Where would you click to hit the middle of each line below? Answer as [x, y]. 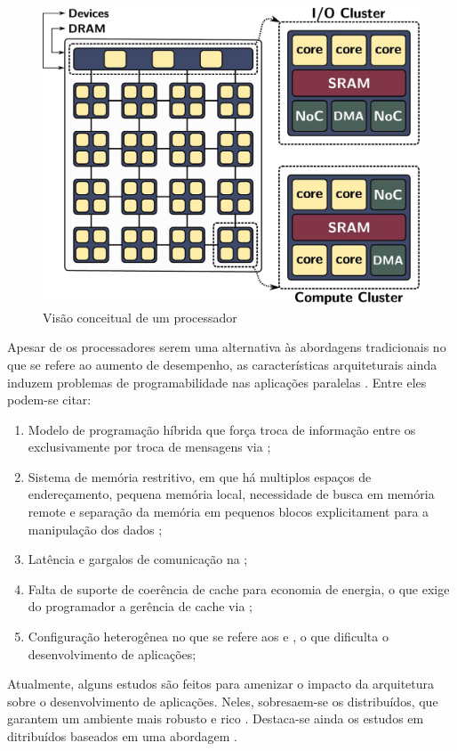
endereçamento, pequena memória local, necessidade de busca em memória [231, 494]
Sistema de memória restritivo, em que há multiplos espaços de [200, 476]
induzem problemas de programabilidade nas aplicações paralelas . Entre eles [217, 382]
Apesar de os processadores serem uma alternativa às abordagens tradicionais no [227, 347]
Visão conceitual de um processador [140, 317]
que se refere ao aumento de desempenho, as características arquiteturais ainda [222, 364]
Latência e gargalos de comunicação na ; [138, 559]
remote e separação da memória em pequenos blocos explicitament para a [228, 512]
